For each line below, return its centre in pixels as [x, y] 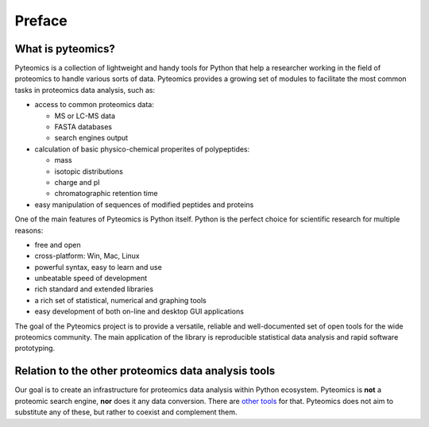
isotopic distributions [89, 171]
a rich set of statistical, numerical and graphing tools [120, 300]
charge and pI [77, 182]
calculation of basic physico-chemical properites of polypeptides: [142, 149]
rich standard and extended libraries [94, 289]
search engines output [91, 138]
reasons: [29, 230]
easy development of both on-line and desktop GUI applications [139, 312]
